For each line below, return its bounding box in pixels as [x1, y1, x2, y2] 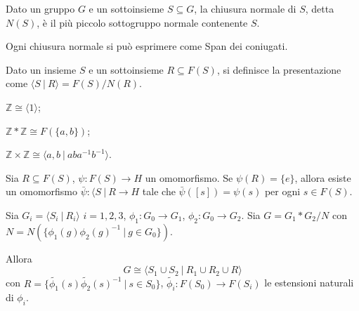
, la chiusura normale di [194, 1, 296, 15]
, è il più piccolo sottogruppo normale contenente [37, 15, 248, 29]
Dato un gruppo [6, 1, 75, 15]
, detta [305, 1, 334, 15]
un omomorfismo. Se [145, 170, 233, 185]
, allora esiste [294, 170, 351, 185]
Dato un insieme [6, 62, 77, 77]
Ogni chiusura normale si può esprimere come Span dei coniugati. [6, 39, 288, 53]
